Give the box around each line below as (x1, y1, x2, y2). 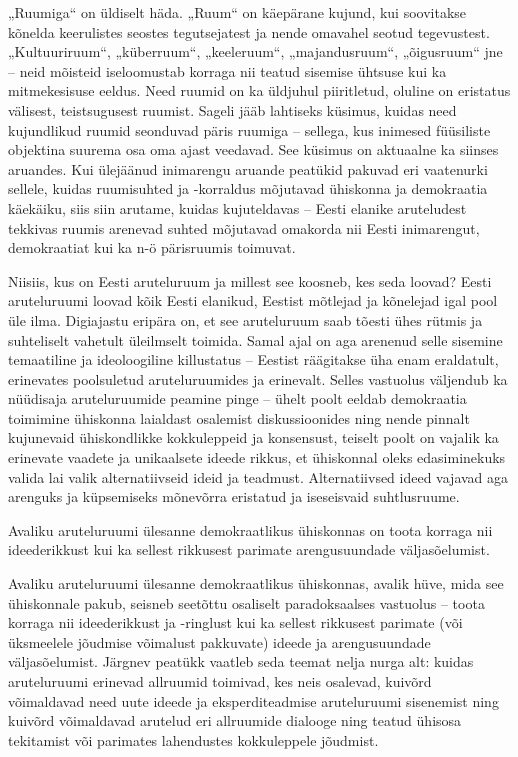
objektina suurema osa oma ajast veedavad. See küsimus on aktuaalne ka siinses (8, 139, 499, 160)
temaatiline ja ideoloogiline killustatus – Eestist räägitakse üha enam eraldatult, (8, 349, 499, 370)
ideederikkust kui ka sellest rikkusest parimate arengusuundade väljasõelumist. (8, 539, 490, 560)
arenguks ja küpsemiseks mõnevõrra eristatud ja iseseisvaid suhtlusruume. (8, 486, 460, 507)
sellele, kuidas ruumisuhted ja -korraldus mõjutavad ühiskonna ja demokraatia (8, 178, 488, 199)
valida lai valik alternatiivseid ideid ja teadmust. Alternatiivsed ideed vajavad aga (8, 466, 509, 487)
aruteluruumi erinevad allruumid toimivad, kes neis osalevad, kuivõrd (8, 671, 432, 691)
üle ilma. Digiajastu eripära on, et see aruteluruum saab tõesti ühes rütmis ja (8, 309, 483, 330)
